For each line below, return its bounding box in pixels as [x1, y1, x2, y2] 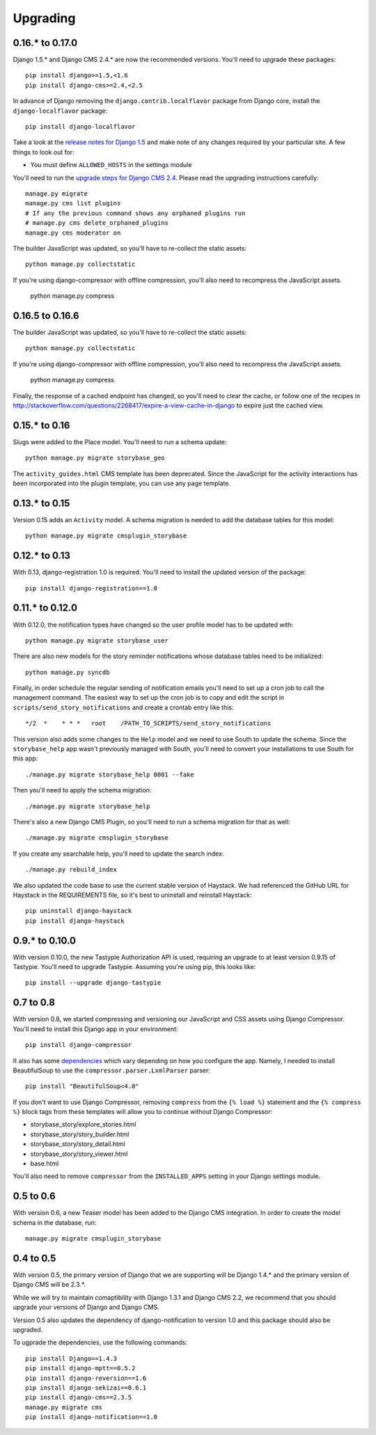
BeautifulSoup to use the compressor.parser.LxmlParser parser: [13, 1066, 210, 1074]
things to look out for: [13, 148, 75, 156]
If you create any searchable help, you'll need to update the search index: [13, 849, 224, 858]
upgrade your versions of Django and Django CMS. [13, 1303, 159, 1312]
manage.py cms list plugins [25, 199, 121, 207]
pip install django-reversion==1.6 [25, 1374, 147, 1382]
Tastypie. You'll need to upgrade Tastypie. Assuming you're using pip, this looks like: [13, 963, 256, 971]
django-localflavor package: [13, 107, 108, 115]
